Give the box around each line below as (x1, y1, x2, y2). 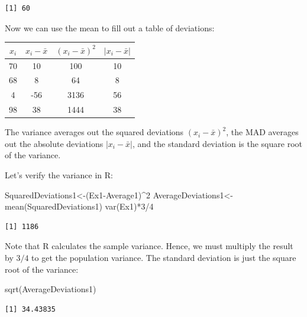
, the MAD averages (226, 126, 299, 138)
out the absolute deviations (5, 137, 104, 149)
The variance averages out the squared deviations (5, 126, 184, 138)
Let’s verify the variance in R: (5, 168, 113, 181)
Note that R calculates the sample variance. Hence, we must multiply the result (5, 240, 293, 252)
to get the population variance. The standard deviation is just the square (31, 251, 296, 263)
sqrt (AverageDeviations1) (5, 283, 96, 295)
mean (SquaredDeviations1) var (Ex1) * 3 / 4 (5, 200, 154, 213)
